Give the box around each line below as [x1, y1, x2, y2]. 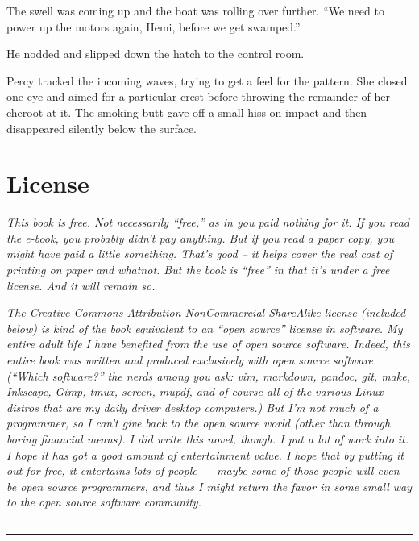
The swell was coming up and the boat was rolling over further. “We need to [6, 2, 384, 19]
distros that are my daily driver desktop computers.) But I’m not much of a [6, 398, 379, 415]
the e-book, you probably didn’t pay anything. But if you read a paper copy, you [6, 229, 394, 246]
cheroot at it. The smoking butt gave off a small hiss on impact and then [6, 103, 367, 120]
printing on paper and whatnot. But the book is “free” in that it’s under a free [6, 261, 390, 278]
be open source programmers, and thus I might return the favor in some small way [6, 477, 413, 494]
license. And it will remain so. [6, 277, 156, 293]
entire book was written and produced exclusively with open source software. [6, 352, 377, 368]
